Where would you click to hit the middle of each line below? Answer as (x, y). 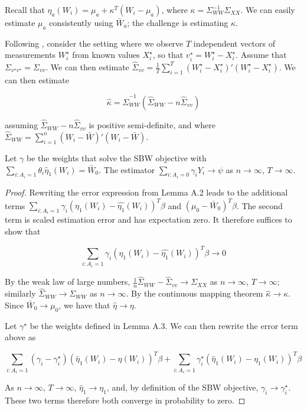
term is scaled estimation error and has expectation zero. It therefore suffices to (148, 219)
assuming (22, 125)
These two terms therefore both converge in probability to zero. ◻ (125, 400)
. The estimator (127, 169)
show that (23, 231)
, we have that (84, 305)
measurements (30, 55)
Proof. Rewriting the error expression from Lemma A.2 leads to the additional (146, 192)
